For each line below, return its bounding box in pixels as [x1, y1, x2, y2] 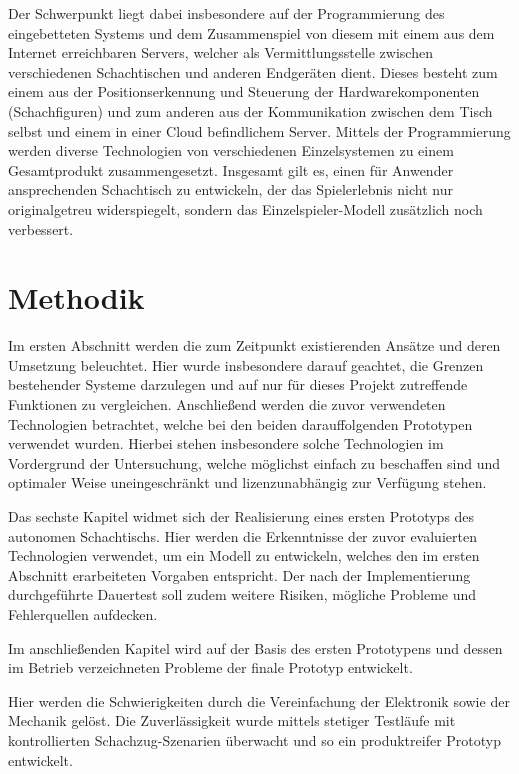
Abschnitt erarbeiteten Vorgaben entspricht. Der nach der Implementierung [8, 564, 471, 585]
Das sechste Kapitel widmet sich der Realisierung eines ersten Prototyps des [8, 506, 475, 526]
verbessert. [8, 218, 74, 239]
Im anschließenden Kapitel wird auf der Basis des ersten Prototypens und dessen [8, 637, 503, 658]
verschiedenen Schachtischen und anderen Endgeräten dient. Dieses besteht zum [8, 61, 498, 82]
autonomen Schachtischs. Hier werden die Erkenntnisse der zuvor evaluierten [8, 525, 477, 546]
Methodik [8, 277, 145, 318]
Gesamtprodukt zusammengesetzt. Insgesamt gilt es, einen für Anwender [8, 159, 454, 180]
